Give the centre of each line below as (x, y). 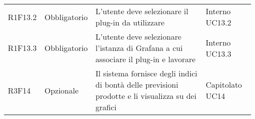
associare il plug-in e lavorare (145, 59)
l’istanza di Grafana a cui (139, 48)
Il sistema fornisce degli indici (146, 73)
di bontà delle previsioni (137, 84)
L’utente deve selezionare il (142, 11)
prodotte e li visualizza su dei (146, 96)
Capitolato (224, 84)
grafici (106, 107)
